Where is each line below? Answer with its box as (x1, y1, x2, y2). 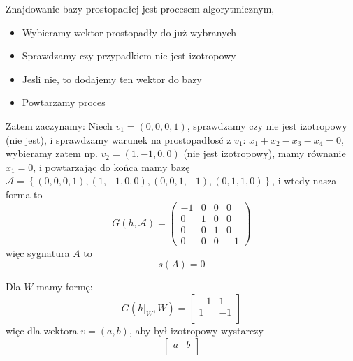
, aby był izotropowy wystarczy (129, 323, 264, 337)
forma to (6, 186, 43, 201)
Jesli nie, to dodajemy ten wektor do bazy (22, 71, 202, 86)
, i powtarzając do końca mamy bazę (33, 159, 190, 174)
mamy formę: (36, 279, 93, 294)
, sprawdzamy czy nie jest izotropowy (187, 118, 347, 133)
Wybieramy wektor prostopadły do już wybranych (22, 24, 237, 39)
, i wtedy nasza (272, 173, 337, 188)
